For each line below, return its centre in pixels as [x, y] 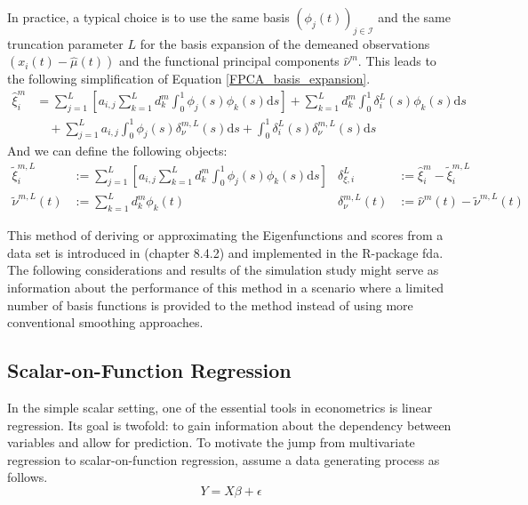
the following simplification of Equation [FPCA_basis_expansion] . [189, 79]
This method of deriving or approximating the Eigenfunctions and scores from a [225, 235]
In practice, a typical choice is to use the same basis [148, 17]
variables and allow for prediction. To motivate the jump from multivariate [211, 442]
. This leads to [397, 61]
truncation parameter [65, 43]
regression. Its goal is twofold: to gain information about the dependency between [229, 425]
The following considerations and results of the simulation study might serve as [223, 270]
